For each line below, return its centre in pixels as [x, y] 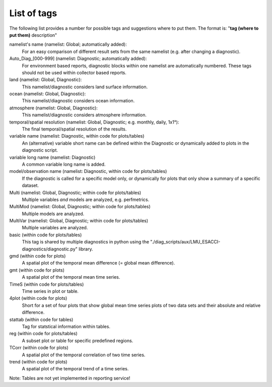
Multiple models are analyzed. [53, 214]
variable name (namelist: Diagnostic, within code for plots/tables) [77, 136]
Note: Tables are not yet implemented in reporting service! [70, 378]
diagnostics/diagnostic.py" [50, 249]
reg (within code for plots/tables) [43, 334]
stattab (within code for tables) [41, 319]
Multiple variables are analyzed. [55, 228]
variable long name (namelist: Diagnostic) [52, 157]
